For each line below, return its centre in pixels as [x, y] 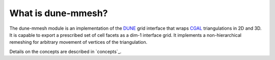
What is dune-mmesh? [59, 13]
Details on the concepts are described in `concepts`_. [65, 51]
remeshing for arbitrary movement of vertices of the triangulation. [78, 42]
